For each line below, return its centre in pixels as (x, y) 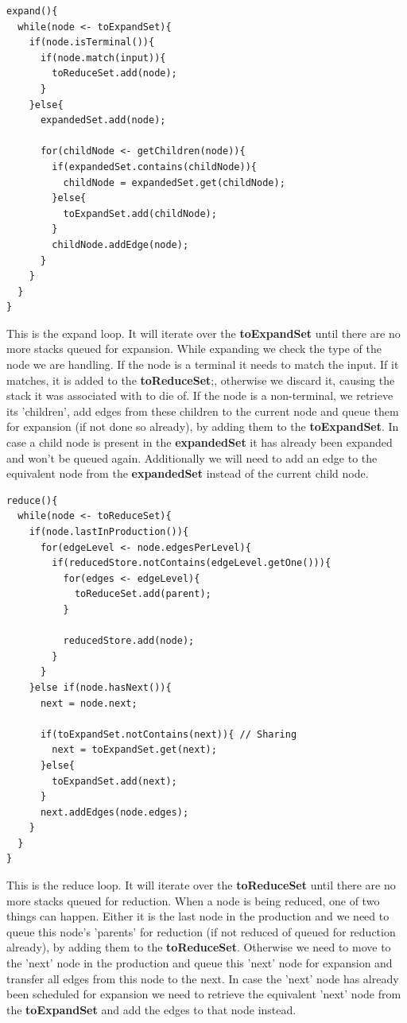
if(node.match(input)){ (103, 58)
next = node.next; (89, 703)
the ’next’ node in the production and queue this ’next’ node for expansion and (200, 963)
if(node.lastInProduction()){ (109, 532)
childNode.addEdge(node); (120, 244)
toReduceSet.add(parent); (143, 594)
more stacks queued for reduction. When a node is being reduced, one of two (193, 900)
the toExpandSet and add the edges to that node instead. (151, 1009)
